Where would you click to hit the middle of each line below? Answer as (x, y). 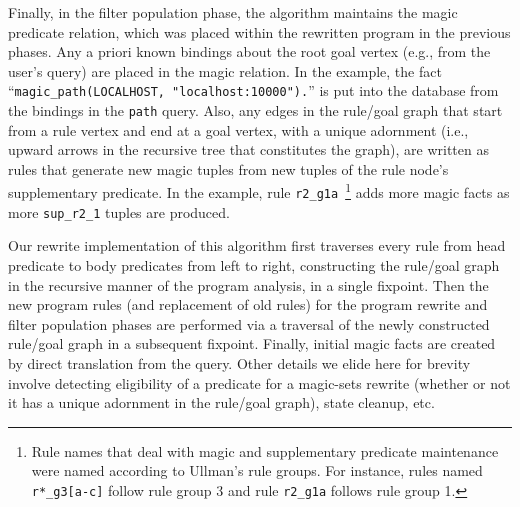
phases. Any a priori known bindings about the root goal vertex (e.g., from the (249, 51)
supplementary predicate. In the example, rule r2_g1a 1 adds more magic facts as (259, 191)
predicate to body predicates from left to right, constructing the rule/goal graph (254, 265)
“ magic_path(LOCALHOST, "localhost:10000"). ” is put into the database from (253, 90)
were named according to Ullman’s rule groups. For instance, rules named (257, 470)
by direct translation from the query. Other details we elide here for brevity (239, 363)
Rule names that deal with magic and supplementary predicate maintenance (265, 450)
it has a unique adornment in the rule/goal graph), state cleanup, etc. (221, 402)
